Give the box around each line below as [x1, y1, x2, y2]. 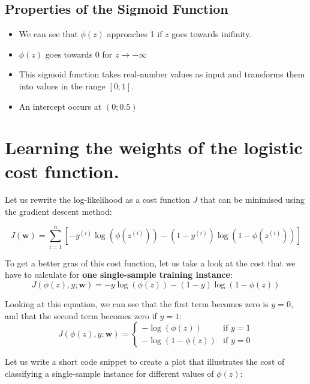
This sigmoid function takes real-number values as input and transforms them [19, 68, 305, 80]
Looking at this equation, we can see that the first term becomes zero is [5, 297, 269, 310]
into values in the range [19, 79, 106, 92]
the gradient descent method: [5, 205, 112, 218]
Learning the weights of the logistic [5, 135, 303, 160]
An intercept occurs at [19, 100, 102, 112]
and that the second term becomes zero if [5, 309, 157, 322]
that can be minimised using [200, 193, 305, 206]
